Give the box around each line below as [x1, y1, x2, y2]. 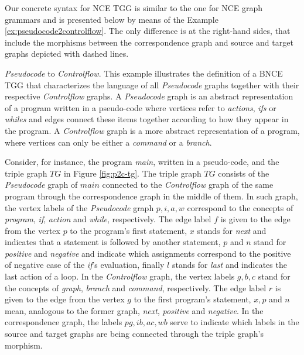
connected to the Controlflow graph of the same [102, 178, 274, 191]
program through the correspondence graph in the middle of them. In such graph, [5, 189, 298, 202]
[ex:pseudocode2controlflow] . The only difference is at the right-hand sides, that [5, 25, 291, 37]
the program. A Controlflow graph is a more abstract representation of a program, [5, 124, 300, 136]
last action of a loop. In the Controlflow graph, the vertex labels [5, 270, 235, 282]
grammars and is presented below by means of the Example [5, 13, 218, 25]
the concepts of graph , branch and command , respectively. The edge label [5, 281, 267, 294]
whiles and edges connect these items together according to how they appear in [5, 113, 289, 125]
